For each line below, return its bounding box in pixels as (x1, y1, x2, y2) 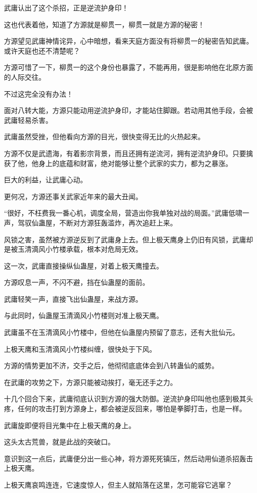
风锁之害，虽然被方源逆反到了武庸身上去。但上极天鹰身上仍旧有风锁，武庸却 (4, 234, 253, 244)
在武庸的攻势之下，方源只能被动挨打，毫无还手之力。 (4, 377, 177, 387)
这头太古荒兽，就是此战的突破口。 (4, 437, 115, 447)
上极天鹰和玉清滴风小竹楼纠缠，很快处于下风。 (4, 343, 156, 354)
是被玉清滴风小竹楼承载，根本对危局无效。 (4, 244, 142, 254)
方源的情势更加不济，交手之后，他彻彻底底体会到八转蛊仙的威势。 (4, 360, 218, 371)
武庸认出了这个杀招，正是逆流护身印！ (4, 2, 128, 12)
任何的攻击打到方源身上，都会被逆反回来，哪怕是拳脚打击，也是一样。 (17, 403, 246, 414)
